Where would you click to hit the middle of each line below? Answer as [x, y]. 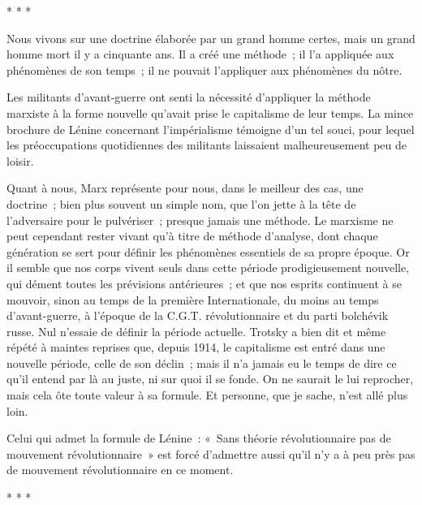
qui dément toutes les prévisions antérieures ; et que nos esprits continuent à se [204, 283]
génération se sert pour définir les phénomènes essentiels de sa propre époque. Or [208, 251]
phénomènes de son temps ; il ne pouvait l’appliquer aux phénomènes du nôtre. [205, 69]
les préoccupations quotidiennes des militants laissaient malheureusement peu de [207, 145]
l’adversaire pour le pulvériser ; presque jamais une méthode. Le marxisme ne [200, 220]
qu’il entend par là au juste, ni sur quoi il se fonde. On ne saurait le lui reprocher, [210, 379]
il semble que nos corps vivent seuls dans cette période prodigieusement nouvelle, [208, 268]
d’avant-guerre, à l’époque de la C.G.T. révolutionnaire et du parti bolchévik [198, 315]
